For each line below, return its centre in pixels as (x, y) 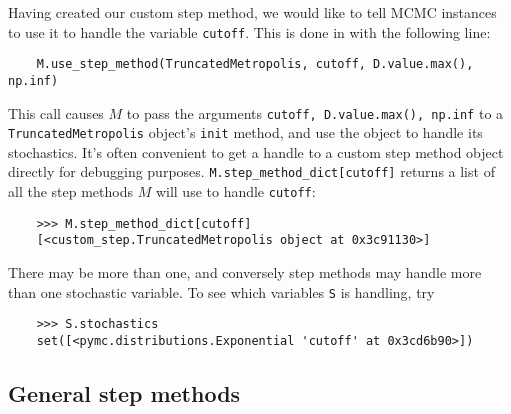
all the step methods (70, 191)
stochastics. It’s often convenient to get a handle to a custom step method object (256, 151)
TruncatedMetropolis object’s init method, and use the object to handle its (245, 132)
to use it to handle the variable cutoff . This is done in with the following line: (249, 31)
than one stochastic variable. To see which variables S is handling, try (221, 291)
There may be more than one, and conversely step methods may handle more (245, 272)
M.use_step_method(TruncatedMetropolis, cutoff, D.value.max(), (255, 64)
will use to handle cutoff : (235, 191)
